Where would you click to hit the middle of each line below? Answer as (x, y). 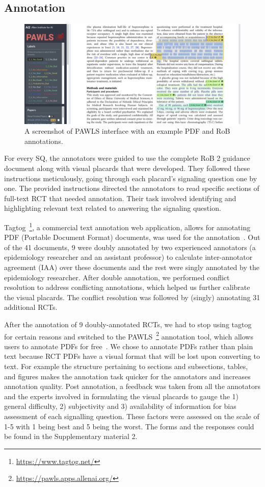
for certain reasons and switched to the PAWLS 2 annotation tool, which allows (129, 335)
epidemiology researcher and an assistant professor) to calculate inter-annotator (128, 257)
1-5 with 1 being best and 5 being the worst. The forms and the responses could (129, 426)
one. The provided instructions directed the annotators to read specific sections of (132, 188)
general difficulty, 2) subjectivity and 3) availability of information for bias (120, 406)
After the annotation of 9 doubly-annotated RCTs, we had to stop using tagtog (128, 324)
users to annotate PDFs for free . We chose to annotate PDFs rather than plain (129, 346)
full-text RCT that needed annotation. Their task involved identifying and (120, 198)
